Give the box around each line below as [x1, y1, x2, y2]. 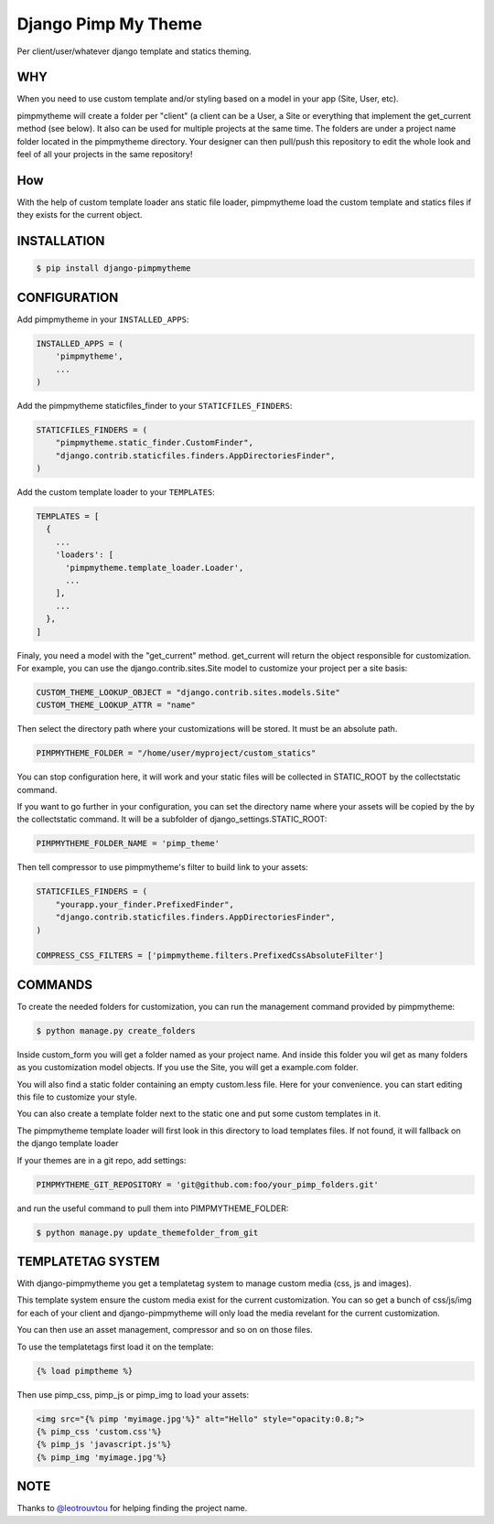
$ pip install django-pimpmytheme [36, 263, 191, 274]
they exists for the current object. [16, 209, 143, 220]
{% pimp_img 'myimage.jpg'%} [36, 1452, 167, 1463]
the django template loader [16, 1138, 119, 1149]
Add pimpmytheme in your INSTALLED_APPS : [16, 314, 189, 325]
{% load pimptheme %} [36, 1366, 134, 1376]
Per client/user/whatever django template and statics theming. [16, 46, 252, 57]
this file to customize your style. [16, 1091, 137, 1102]
